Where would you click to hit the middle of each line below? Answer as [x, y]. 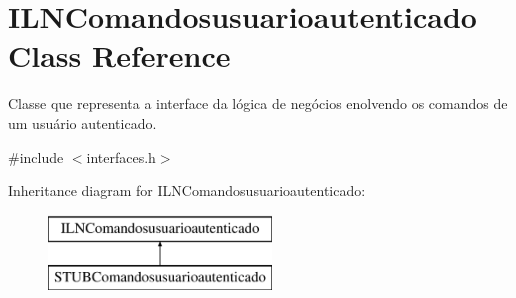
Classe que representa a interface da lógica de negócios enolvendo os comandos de [258, 103]
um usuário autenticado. [82, 122]
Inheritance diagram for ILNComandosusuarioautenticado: [187, 190]
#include [36, 156]
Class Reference [119, 55]
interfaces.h [121, 156]
